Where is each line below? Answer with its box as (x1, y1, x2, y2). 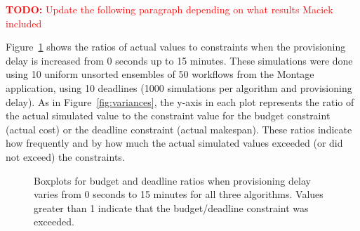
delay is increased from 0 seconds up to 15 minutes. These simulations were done (6, 53, 353, 67)
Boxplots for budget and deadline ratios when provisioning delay (34, 173, 311, 187)
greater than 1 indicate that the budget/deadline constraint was (34, 200, 309, 215)
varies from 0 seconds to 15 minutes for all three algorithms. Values (34, 187, 324, 202)
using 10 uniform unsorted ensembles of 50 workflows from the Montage (6, 67, 314, 81)
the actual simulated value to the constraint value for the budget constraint (6, 108, 331, 123)
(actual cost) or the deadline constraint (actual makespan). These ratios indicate (6, 121, 352, 136)
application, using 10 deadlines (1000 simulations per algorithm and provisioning (6, 80, 352, 95)
